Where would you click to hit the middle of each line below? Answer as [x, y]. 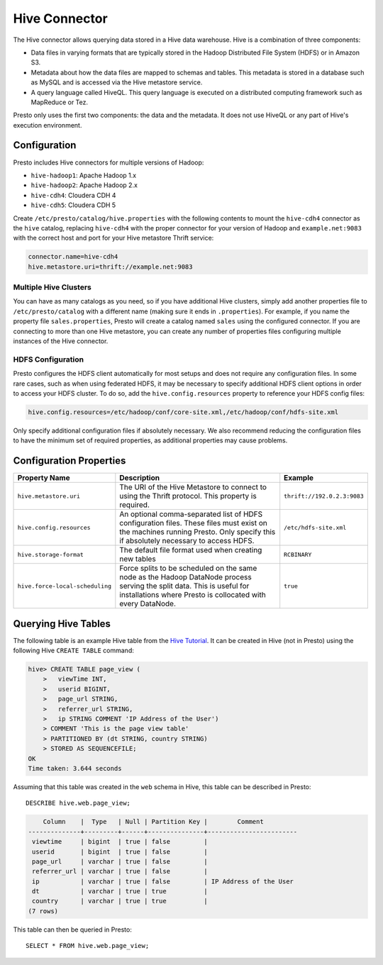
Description [139, 478]
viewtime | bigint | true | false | [120, 842]
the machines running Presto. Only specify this [198, 532]
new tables [138, 559]
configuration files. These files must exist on [193, 523]
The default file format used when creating [191, 550]
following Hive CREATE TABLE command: [73, 651]
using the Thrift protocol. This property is [188, 496]
